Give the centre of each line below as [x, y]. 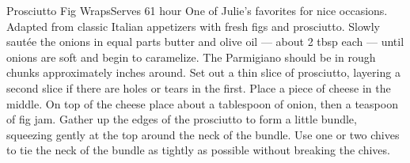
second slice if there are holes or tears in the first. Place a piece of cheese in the [199, 87]
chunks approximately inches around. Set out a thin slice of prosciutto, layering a [203, 72]
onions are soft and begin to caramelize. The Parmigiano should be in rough [191, 57]
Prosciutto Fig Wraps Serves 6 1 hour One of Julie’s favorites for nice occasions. [197, 10]
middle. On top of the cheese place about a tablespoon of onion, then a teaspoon [202, 103]
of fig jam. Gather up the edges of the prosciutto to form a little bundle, [182, 119]
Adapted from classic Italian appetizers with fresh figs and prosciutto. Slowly [193, 26]
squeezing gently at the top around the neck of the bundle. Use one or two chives [203, 134]
